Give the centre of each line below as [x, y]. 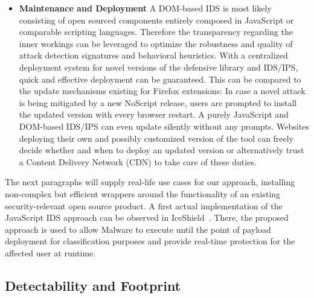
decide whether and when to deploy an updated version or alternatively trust [162, 150]
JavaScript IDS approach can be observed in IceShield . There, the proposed [147, 217]
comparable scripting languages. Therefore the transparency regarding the [156, 32]
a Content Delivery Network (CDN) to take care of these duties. [138, 161]
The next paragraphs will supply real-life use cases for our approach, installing [150, 182]
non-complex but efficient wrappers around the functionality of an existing [143, 193]
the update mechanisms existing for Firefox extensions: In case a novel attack [162, 91]
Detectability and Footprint [93, 285]
